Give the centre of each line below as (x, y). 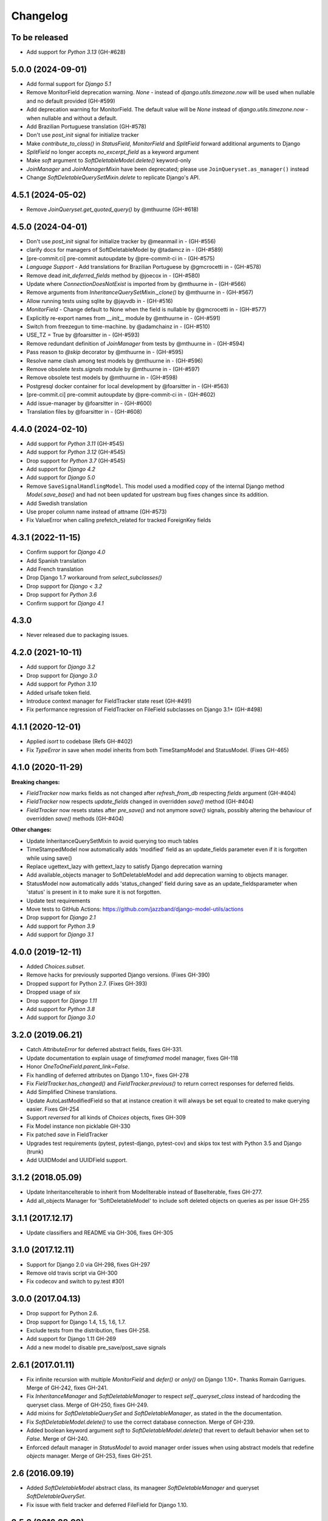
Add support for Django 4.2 (61, 469)
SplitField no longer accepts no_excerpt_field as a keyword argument (113, 152)
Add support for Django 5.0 (61, 478)
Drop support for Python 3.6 (62, 595)
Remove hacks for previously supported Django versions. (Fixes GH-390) (118, 975)
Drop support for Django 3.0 (62, 675)
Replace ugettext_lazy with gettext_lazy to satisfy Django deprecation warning (125, 866)
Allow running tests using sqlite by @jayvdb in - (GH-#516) (100, 301)
